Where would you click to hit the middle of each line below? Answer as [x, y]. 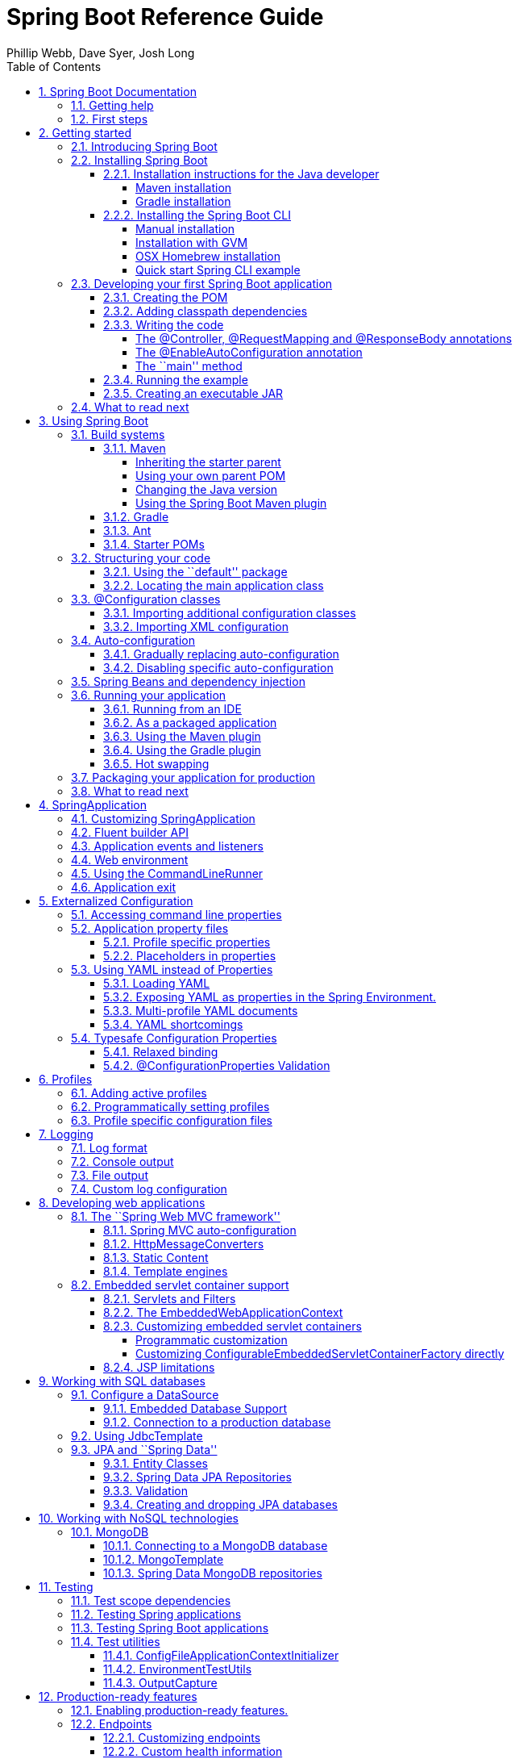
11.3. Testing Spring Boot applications [170, 1627]
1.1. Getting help [112, 105]
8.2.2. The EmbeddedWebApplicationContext [223, 1312]
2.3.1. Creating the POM [166, 297]
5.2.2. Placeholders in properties [190, 955]
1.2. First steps [110, 119]
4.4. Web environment [130, 859]
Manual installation [185, 228]
